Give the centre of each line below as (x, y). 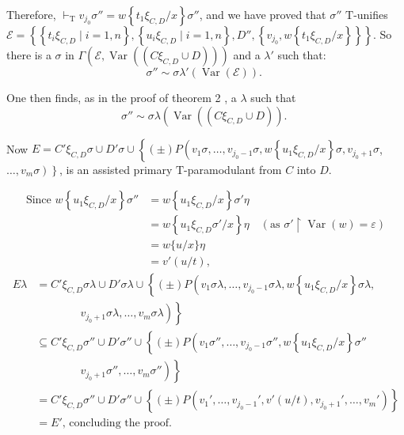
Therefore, (31, 14)
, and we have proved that (263, 14)
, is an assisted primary (116, 169)
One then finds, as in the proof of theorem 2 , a (122, 97)
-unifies (371, 14)
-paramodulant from (233, 169)
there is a (29, 55)
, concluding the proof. (117, 424)
